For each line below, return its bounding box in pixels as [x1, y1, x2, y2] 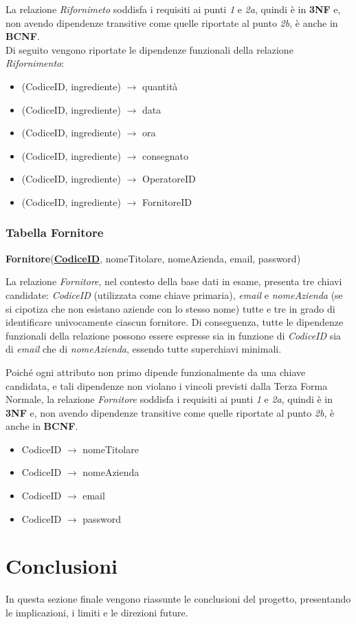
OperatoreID [142, 171, 196, 186]
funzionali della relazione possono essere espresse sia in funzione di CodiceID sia [5, 328, 342, 342]
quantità [142, 79, 178, 93]
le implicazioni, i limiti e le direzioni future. [5, 605, 188, 619]
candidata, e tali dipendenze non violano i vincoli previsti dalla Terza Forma [5, 378, 328, 393]
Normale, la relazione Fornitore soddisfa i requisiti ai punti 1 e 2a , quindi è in [5, 392, 333, 406]
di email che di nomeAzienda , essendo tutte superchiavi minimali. [5, 342, 282, 356]
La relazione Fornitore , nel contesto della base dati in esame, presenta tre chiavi [5, 274, 342, 289]
